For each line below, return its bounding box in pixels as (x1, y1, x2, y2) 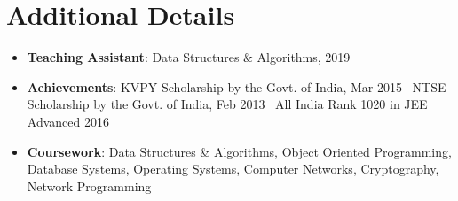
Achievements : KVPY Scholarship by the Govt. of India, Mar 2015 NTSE (27, 77, 446, 96)
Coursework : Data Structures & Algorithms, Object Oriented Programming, (27, 142, 452, 160)
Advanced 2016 (27, 112, 109, 130)
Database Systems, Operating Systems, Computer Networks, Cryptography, (27, 159, 439, 178)
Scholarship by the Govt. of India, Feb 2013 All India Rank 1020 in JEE (27, 95, 428, 113)
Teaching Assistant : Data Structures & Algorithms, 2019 (27, 48, 351, 66)
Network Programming (27, 176, 152, 195)
